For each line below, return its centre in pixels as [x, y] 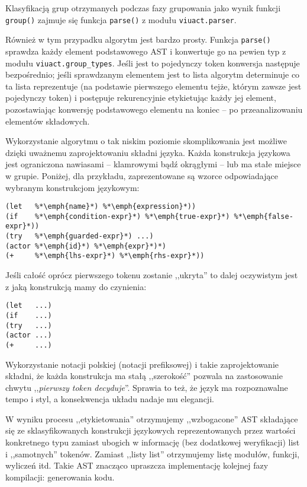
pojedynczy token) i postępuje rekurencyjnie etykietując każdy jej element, [141, 98]
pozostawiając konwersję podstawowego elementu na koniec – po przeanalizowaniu [154, 109]
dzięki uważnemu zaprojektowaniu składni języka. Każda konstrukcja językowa [148, 152]
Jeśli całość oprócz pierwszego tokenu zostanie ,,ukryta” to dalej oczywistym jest [152, 275]
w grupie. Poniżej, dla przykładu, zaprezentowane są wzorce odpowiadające [142, 175]
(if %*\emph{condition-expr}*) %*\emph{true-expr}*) [118, 216]
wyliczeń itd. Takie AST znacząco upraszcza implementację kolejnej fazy [137, 465]
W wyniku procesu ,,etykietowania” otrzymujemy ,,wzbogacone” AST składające [152, 418]
